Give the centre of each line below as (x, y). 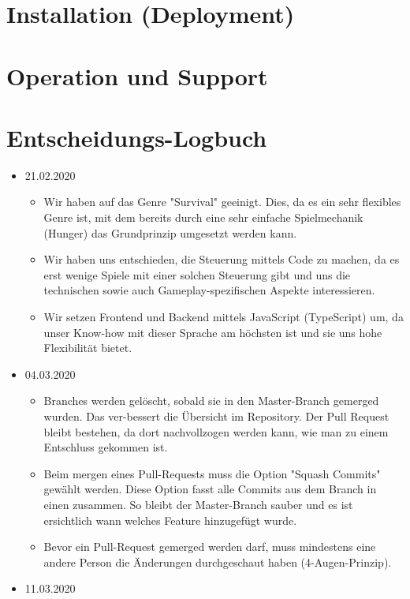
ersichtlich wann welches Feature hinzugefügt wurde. (170, 520)
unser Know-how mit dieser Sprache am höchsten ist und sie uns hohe (213, 332)
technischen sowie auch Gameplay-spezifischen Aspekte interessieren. (209, 290)
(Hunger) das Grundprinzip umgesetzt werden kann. (170, 232)
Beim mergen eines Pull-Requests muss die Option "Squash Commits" (212, 473)
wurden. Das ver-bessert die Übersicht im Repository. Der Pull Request (216, 416)
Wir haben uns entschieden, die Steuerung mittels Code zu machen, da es (222, 259)
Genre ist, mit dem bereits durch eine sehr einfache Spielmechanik (203, 217)
